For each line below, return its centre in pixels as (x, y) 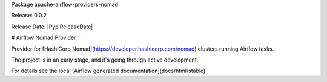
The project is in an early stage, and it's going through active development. (105, 60)
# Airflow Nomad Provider (44, 38)
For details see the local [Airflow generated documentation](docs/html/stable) (108, 71)
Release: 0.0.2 (29, 16)
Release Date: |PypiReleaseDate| (52, 27)
